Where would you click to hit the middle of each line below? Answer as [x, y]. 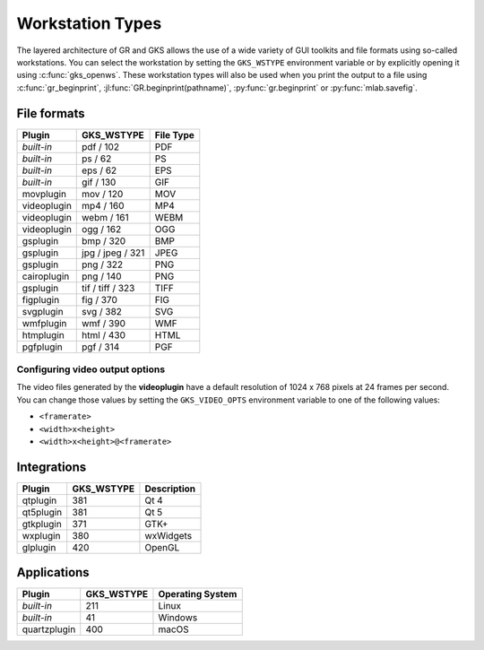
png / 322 [103, 264]
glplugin [39, 547]
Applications [53, 572]
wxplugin [41, 535]
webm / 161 [105, 217]
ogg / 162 [102, 229]
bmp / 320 [104, 240]
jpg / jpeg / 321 [113, 253]
